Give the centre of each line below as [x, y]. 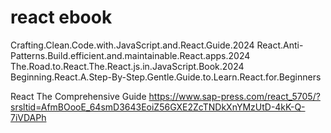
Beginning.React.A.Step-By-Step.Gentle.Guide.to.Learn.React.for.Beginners [166, 77]
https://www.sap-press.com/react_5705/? [234, 96]
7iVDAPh [28, 117]
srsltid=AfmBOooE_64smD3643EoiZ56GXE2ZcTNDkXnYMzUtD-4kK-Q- [158, 107]
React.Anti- [280, 45]
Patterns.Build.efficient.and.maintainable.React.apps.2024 [130, 55]
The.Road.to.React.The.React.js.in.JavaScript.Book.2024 [127, 66]
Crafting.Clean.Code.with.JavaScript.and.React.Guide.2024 [132, 45]
